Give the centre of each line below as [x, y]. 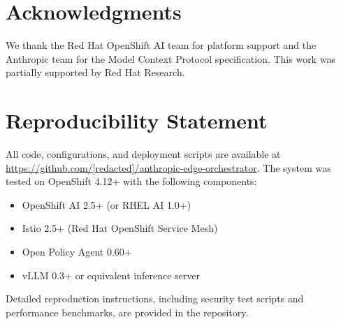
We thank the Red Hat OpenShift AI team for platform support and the [161, 45]
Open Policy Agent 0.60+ [77, 251]
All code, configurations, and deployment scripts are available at [143, 154]
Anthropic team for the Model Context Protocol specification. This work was [170, 58]
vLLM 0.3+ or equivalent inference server [111, 275]
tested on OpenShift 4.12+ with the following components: [131, 181]
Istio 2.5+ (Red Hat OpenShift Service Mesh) [120, 228]
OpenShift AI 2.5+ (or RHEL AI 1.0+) [107, 204]
